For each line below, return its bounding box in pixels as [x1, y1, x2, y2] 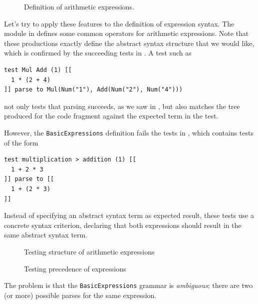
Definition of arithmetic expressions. [24, 1, 135, 11]
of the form [4, 137, 38, 147]
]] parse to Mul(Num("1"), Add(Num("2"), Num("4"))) [4, 86, 183, 93]
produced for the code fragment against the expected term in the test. [4, 110, 219, 121]
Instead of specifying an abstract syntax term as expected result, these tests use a [4, 210, 254, 220]
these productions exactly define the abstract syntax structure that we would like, [4, 37, 255, 48]
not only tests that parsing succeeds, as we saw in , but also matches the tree [4, 100, 240, 111]
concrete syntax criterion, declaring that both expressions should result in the [4, 219, 242, 230]
